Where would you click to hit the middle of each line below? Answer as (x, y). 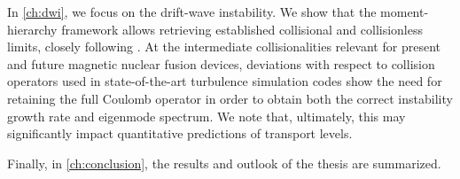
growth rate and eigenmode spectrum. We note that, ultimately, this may (207, 116)
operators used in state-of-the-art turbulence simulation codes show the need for (225, 81)
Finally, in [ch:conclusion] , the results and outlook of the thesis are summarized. (224, 163)
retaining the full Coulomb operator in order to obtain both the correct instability (230, 98)
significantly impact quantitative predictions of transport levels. (180, 133)
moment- (405, 12)
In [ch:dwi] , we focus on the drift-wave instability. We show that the (192, 12)
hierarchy (32, 29)
